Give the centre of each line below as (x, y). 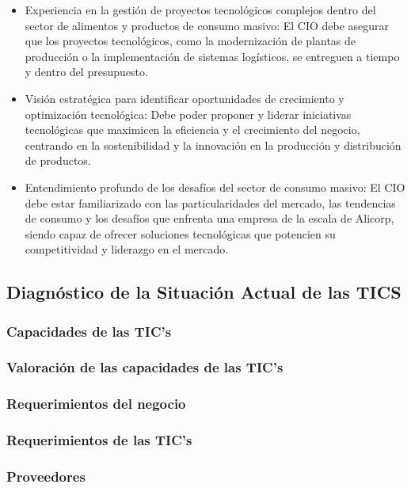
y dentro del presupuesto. (86, 72)
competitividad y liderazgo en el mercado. (127, 249)
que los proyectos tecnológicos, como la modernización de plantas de (190, 41)
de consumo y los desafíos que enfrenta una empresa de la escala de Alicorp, (209, 218)
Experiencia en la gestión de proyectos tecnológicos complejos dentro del (200, 10)
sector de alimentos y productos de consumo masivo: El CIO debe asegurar (207, 25)
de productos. (58, 160)
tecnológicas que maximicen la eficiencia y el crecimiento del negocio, (192, 130)
